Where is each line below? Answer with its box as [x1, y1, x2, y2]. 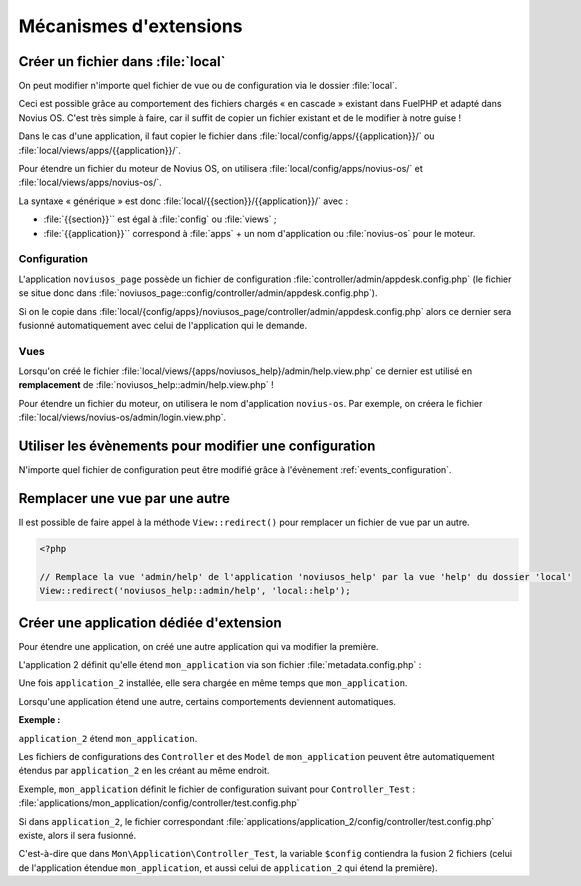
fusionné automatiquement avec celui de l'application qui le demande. [18, 319, 308, 331]
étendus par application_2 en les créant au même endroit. [18, 765, 270, 777]
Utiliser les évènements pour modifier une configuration [18, 438, 376, 455]
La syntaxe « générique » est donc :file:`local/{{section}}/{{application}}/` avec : [18, 195, 349, 207]
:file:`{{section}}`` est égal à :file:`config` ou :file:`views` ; [43, 213, 277, 225]
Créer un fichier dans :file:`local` [18, 53, 226, 70]
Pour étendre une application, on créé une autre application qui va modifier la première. [18, 640, 379, 652]
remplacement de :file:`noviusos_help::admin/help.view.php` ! [18, 379, 274, 391]
